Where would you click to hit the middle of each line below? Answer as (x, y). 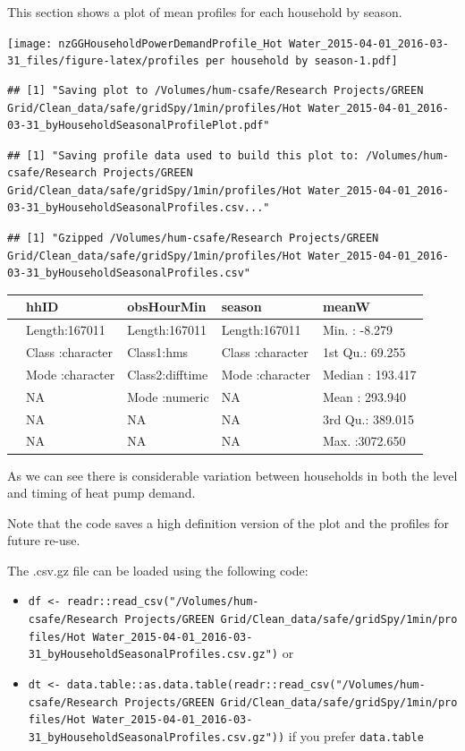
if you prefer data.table (356, 736)
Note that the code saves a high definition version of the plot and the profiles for (228, 522)
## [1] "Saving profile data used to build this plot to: (183, 155)
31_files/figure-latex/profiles (103, 61)
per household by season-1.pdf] (301, 61)
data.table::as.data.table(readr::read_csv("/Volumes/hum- (246, 685)
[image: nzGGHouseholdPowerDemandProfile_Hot (145, 43)
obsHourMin (167, 307)
